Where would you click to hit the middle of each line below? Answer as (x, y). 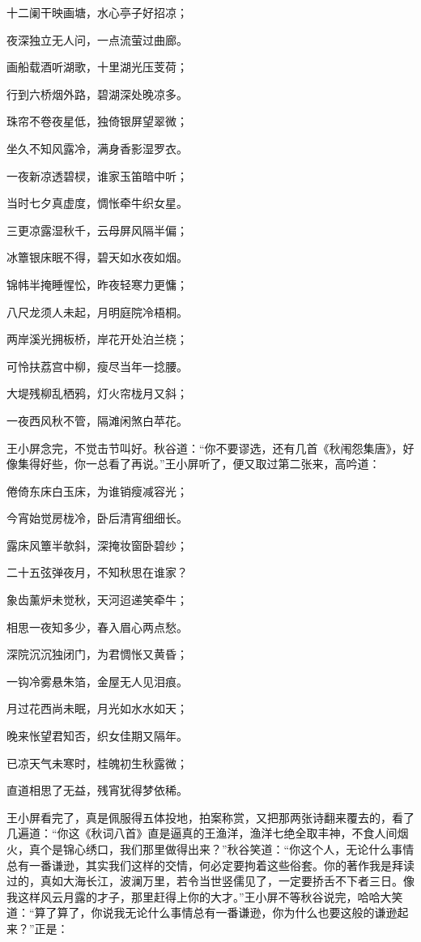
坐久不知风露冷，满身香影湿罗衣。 (97, 148)
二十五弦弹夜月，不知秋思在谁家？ (97, 572)
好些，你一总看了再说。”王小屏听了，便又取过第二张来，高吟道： (210, 464)
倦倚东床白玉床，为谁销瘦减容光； (97, 490)
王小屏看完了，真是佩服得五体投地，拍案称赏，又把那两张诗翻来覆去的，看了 (210, 817)
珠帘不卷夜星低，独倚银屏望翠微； (97, 121)
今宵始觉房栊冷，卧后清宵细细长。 (97, 518)
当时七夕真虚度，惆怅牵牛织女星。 (97, 203)
